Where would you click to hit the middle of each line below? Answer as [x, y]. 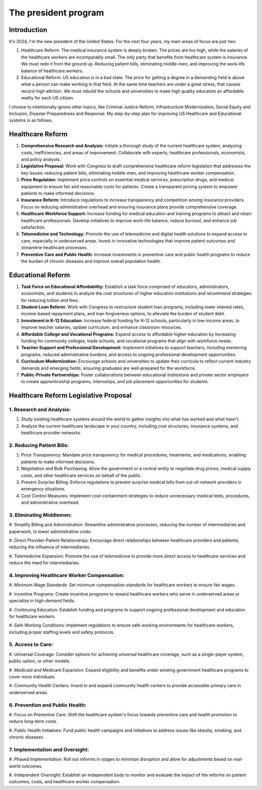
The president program [57, 13]
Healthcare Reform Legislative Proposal [70, 395]
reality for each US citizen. [48, 98]
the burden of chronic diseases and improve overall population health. [91, 261]
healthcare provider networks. [51, 433]
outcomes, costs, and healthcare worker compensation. [65, 782]
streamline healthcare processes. [55, 248]
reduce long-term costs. [33, 721]
